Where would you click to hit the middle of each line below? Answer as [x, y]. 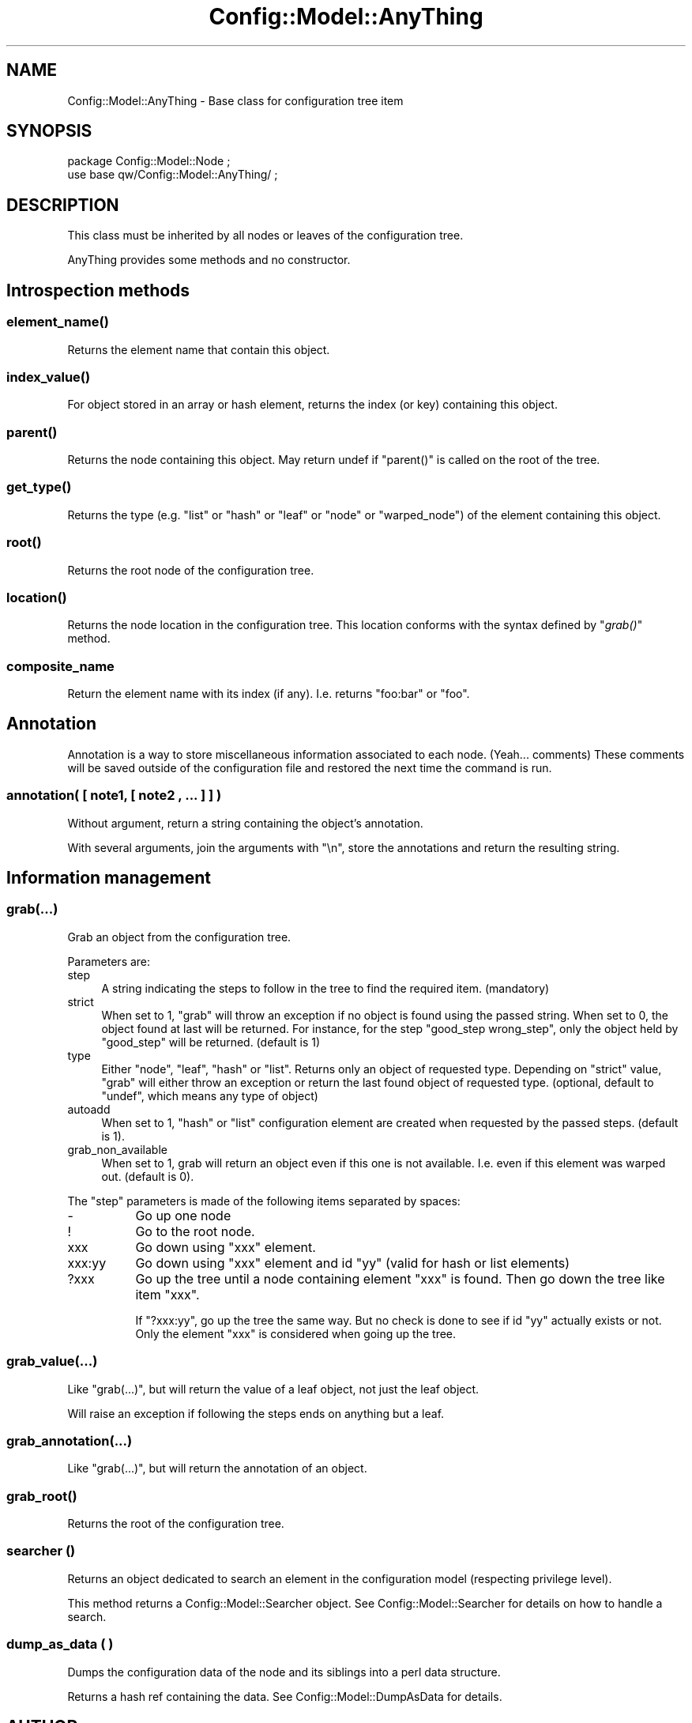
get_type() [39, 487]
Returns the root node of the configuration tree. [191, 570]
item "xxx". [167, 1294]
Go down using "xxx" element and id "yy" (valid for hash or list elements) [353, 1263]
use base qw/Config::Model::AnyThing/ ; [173, 175]
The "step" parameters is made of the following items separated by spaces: [264, 1201]
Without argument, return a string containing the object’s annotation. [245, 823]
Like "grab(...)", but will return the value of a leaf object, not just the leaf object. [273, 1389]
